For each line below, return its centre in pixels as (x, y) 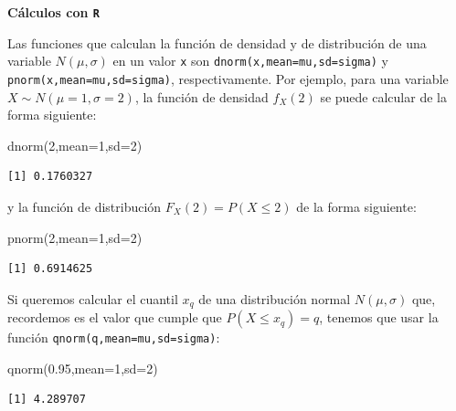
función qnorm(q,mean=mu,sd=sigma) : (114, 337)
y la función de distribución (85, 206)
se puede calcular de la (383, 96)
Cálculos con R (53, 12)
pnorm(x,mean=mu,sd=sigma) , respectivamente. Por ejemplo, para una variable (228, 78)
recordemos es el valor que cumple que (115, 317)
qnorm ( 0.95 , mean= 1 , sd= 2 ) (83, 368)
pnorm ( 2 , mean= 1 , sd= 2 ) (75, 237)
